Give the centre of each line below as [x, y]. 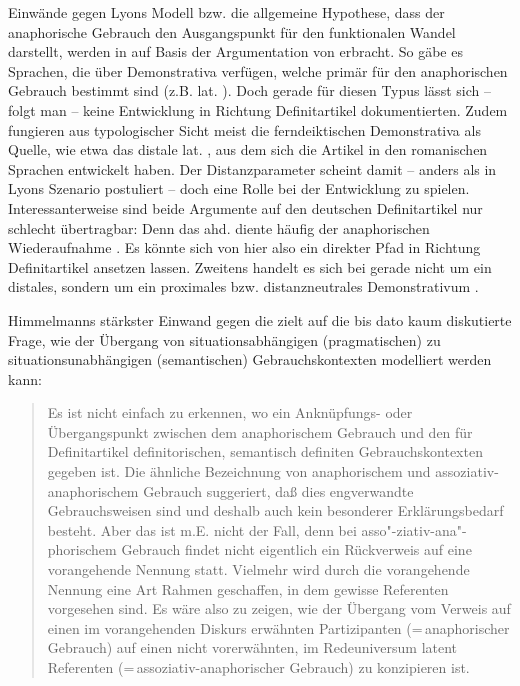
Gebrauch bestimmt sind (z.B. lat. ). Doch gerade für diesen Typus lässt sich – [249, 90]
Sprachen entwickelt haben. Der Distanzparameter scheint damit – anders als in [252, 168]
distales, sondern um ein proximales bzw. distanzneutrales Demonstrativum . [243, 286]
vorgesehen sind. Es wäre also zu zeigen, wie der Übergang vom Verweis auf [279, 608]
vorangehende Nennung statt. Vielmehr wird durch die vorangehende [258, 569]
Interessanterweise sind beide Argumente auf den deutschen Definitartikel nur [245, 207]
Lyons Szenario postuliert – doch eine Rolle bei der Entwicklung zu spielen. [239, 188]
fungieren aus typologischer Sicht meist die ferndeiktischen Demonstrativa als [244, 129]
